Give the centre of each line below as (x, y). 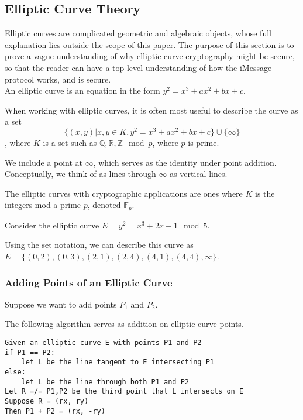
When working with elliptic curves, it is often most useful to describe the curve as (151, 110)
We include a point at (44, 162)
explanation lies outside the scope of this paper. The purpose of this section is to (149, 44)
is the (265, 193)
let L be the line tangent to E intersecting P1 (118, 362)
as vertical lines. (199, 174)
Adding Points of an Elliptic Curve (89, 282)
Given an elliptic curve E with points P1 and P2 (103, 343)
